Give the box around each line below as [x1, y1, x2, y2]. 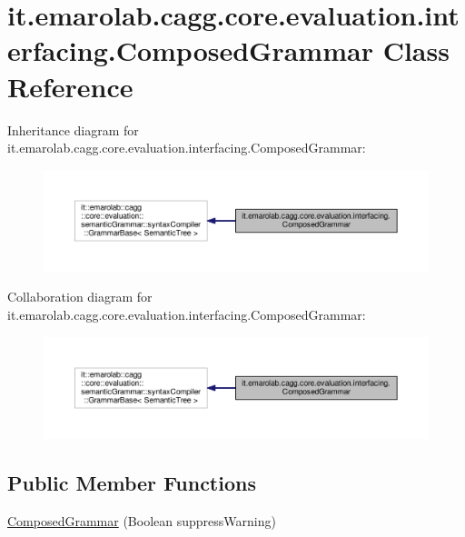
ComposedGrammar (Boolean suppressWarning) [7, 511, 276, 530]
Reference [7, 67, 134, 104]
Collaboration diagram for [7, 287, 153, 306]
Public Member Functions [7, 468, 256, 496]
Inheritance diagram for [7, 120, 139, 139]
